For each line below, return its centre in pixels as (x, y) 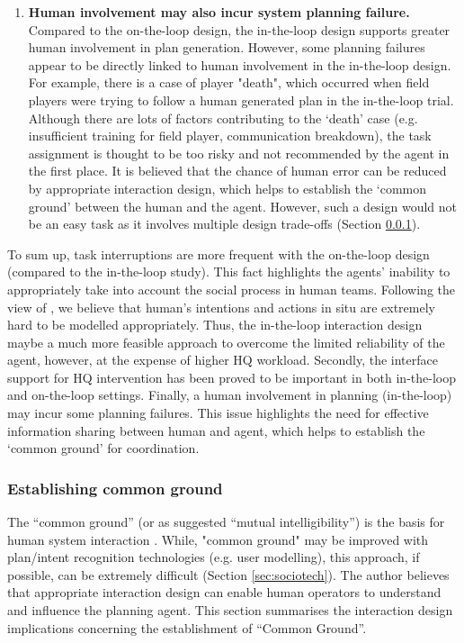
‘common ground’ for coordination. (103, 448)
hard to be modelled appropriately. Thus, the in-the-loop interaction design (215, 325)
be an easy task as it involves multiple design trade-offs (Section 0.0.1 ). (224, 224)
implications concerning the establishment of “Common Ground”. (187, 627)
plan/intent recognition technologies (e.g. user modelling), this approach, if (214, 557)
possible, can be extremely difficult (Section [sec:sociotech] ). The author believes (228, 574)
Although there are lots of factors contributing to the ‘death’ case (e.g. (223, 118)
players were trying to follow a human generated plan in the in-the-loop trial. (241, 100)
